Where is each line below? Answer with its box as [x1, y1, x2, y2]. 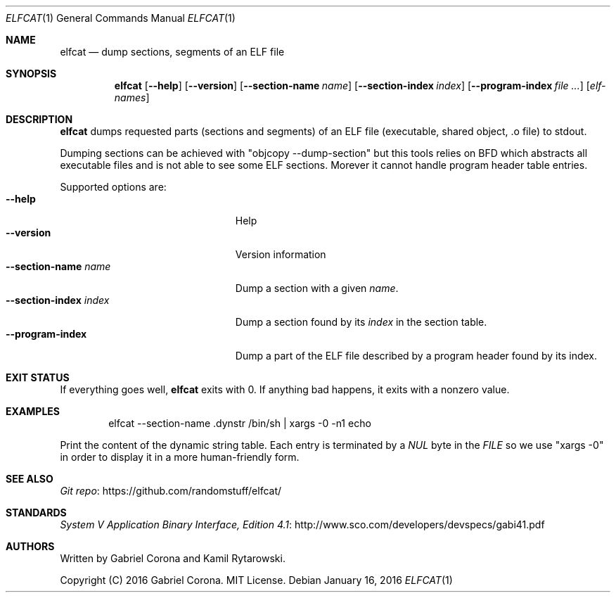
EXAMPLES [6, 405, 60, 417]
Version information [235, 248, 326, 260]
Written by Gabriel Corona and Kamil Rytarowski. [60, 552, 285, 564]
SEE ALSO [6, 473, 53, 485]
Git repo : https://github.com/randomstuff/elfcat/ [60, 485, 282, 497]
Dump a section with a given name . [235, 282, 399, 294]
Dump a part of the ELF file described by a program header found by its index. [235, 350, 598, 362]
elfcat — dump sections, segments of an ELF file [60, 46, 285, 58]
